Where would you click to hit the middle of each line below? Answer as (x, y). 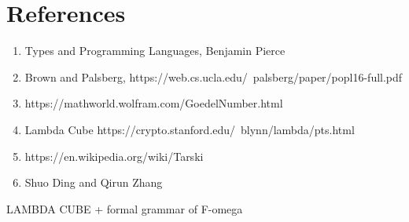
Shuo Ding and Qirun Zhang (94, 182)
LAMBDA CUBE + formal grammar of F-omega (125, 208)
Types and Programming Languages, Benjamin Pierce (155, 51)
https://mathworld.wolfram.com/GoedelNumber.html (154, 103)
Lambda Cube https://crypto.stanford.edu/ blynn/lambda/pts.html (190, 129)
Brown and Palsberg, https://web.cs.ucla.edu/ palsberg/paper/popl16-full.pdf (214, 76)
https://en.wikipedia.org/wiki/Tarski (114, 156)
